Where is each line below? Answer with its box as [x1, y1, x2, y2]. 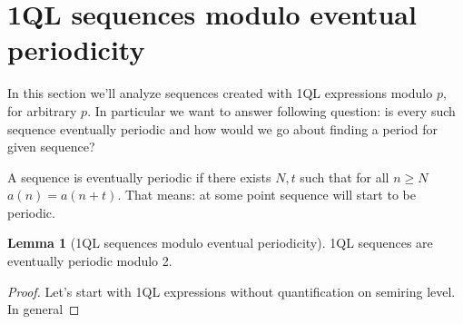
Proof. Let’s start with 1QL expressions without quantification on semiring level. [7, 281, 456, 300]
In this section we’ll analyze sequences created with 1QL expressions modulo [7, 83, 433, 103]
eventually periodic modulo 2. [7, 251, 172, 270]
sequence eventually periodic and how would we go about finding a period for [7, 119, 438, 138]
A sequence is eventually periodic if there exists [7, 167, 271, 186]
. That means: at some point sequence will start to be [117, 185, 416, 204]
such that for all [300, 167, 389, 186]
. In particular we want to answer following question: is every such [87, 101, 456, 120]
